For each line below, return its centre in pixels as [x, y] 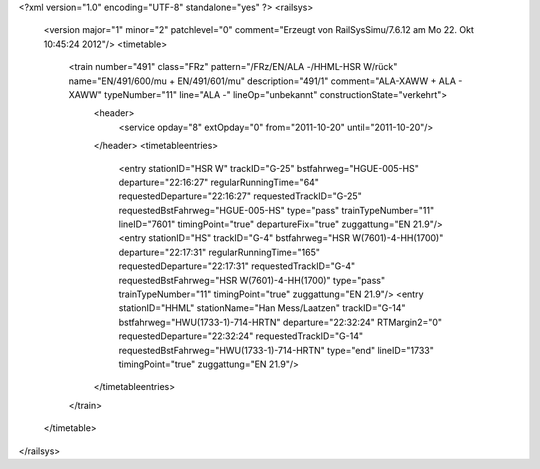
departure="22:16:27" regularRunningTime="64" [219, 182]
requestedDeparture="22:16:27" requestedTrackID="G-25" [240, 196]
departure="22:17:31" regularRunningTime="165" [219, 252]
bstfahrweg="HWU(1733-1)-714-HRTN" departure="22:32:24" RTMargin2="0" [280, 322]
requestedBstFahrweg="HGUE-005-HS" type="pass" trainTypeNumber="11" [276, 210]
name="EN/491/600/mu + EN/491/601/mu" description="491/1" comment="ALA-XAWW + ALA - [265, 81]
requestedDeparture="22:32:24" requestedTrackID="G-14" [241, 336]
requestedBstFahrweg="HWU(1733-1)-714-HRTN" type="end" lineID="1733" [276, 350]
